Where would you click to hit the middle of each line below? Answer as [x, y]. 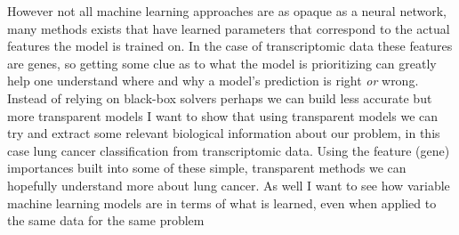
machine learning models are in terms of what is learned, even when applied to [222, 203]
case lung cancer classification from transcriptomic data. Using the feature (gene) [229, 150]
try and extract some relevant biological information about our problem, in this [224, 133]
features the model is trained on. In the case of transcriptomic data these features [230, 46]
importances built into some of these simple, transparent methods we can [207, 168]
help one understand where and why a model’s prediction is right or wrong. [213, 81]
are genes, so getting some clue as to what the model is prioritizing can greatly [222, 63]
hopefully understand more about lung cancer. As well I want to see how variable [229, 185]
